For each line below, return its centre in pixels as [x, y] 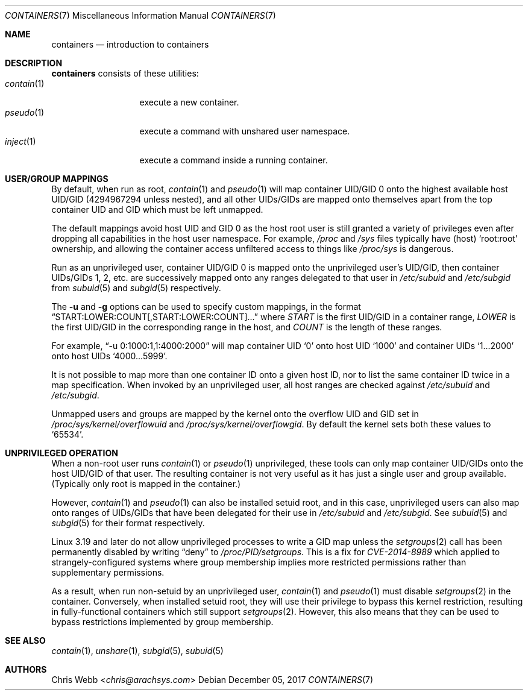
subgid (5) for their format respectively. [128, 523]
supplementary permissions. [108, 572]
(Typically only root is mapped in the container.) [146, 484]
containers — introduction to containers [130, 44]
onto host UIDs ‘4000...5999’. [109, 356]
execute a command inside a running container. [234, 160]
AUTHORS [26, 669]
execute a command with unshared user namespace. [245, 131]
